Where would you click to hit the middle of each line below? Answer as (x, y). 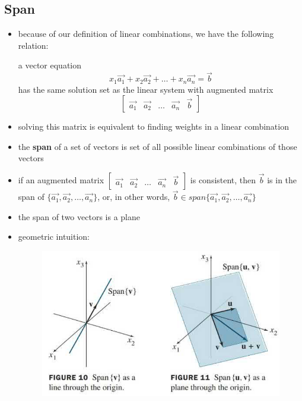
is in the (282, 180)
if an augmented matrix (61, 180)
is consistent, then (223, 180)
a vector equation (50, 65)
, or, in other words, (134, 197)
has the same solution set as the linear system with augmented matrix (146, 89)
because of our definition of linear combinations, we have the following (146, 34)
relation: (33, 45)
